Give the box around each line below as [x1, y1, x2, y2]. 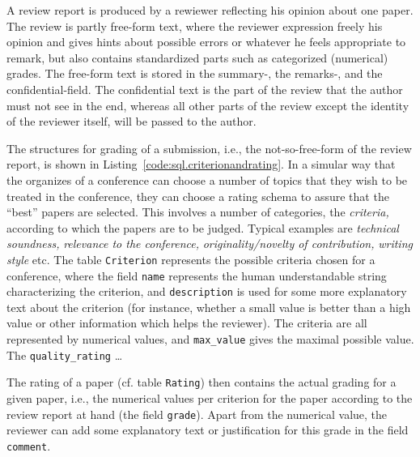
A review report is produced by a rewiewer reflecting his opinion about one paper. [6, 2, 414, 18]
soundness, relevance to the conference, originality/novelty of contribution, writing [6, 235, 413, 252]
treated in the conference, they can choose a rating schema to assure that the [6, 187, 389, 204]
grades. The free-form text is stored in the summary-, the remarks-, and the [6, 65, 383, 82]
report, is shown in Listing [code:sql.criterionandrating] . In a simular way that [6, 156, 396, 173]
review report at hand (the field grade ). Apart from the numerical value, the [6, 405, 388, 422]
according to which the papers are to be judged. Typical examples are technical [6, 219, 399, 236]
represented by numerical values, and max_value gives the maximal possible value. [6, 331, 414, 348]
